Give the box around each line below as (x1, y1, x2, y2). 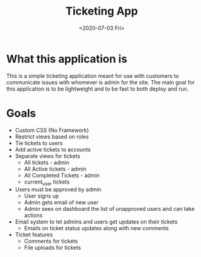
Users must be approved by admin (15, 186, 102, 193)
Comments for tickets (24, 238, 78, 245)
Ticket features (15, 231, 53, 238)
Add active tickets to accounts (15, 146, 91, 153)
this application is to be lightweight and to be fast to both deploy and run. (6, 85, 189, 92)
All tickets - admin (24, 159, 70, 166)
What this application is (6, 52, 128, 66)
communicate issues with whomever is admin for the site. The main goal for (6, 78, 195, 86)
